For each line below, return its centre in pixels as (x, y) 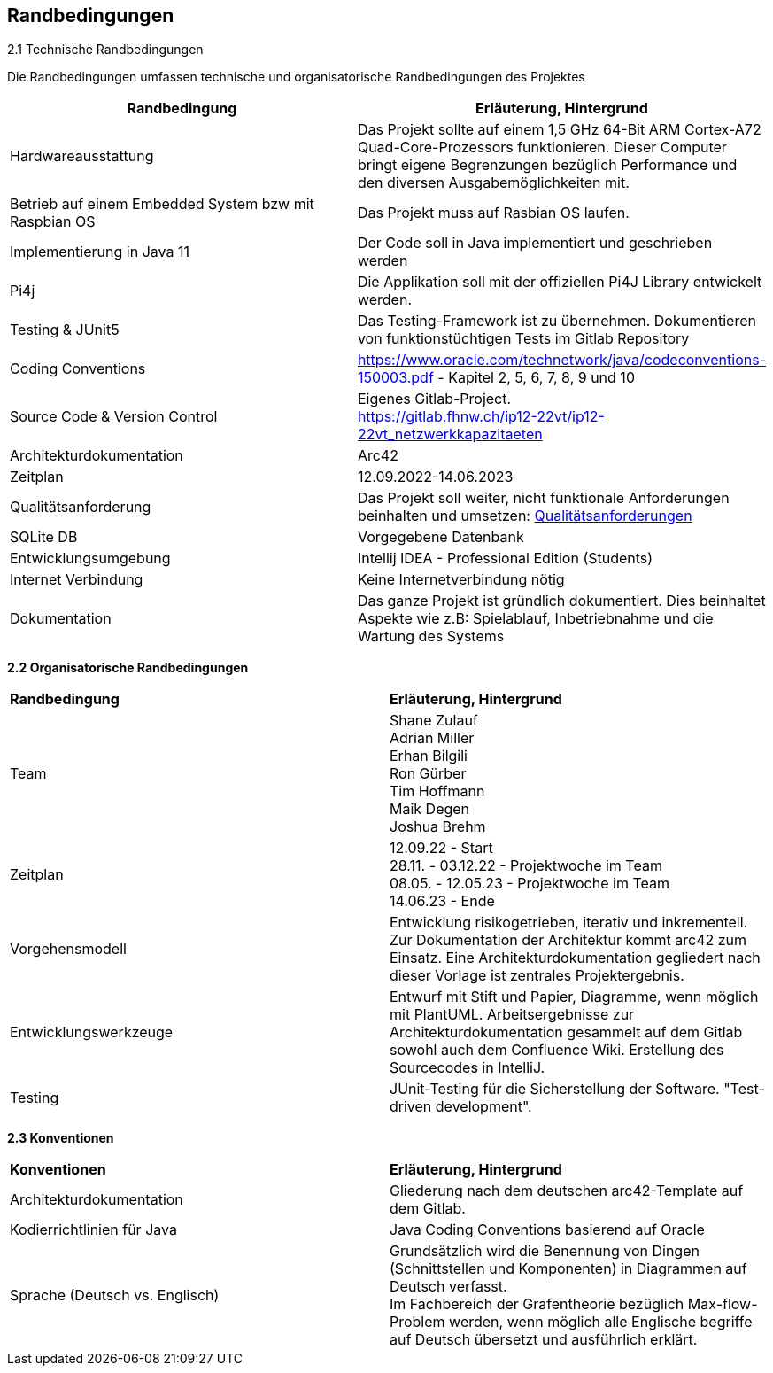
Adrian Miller (432, 738)
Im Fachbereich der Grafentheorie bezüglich (537, 1304)
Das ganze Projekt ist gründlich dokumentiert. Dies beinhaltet (561, 601)
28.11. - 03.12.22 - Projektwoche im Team (526, 866)
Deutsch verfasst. (448, 1287)
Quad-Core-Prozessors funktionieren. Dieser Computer (542, 147)
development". (483, 1107)
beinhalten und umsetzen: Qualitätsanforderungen (525, 516)
